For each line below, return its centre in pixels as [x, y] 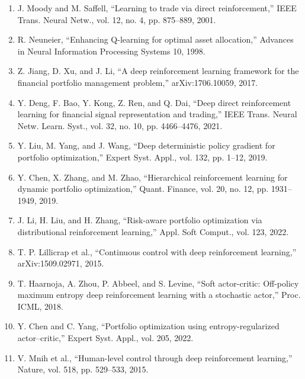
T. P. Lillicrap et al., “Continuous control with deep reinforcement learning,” [157, 251]
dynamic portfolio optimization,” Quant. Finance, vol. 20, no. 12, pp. [143, 189]
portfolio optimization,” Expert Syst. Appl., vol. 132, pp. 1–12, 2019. [142, 157]
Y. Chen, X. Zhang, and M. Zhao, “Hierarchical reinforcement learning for [152, 177]
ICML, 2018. [40, 306]
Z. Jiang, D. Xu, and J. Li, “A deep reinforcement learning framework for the [158, 71]
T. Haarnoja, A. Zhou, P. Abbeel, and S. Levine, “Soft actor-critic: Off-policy [158, 283]
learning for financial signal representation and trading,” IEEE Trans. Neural [157, 114]
